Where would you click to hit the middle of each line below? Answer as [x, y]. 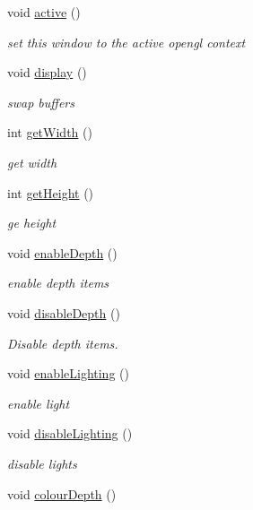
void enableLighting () [68, 373]
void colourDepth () [62, 493]
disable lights [42, 463]
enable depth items [58, 283]
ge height [32, 223]
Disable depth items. [63, 343]
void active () [44, 12]
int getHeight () [51, 192]
